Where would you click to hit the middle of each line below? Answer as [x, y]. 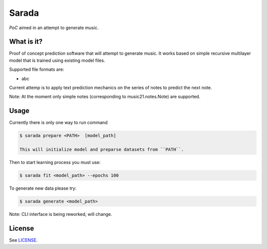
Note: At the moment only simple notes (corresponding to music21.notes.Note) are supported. [105, 97]
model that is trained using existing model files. [57, 60]
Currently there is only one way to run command [58, 123]
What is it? [26, 42]
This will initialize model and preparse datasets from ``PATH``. [102, 150]
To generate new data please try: [43, 188]
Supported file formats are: [37, 70]
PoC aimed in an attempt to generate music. [54, 28]
